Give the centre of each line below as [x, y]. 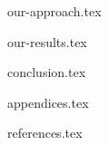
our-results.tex [47, 41]
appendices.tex [48, 102]
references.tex [45, 133]
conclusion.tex [47, 72]
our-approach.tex [54, 11]
